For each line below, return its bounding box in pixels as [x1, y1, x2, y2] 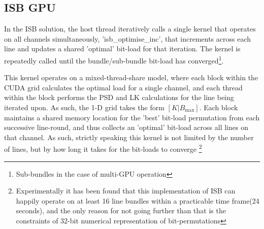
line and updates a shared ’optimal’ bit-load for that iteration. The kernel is [4, 43, 241, 54]
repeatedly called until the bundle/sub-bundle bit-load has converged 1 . [4, 53, 224, 66]
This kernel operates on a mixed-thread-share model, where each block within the [4, 72, 258, 83]
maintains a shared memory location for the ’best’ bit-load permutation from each [4, 112, 260, 122]
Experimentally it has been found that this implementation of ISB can [16, 185, 236, 196]
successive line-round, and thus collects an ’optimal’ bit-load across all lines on [4, 122, 248, 133]
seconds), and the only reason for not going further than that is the [16, 205, 226, 216]
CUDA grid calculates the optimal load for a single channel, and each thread [4, 82, 243, 92]
